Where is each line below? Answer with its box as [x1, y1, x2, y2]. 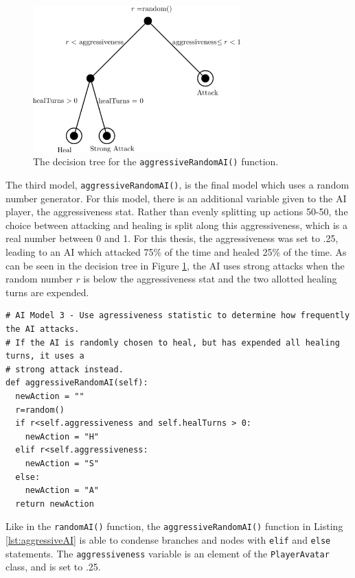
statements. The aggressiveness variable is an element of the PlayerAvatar [5, 546, 330, 560]
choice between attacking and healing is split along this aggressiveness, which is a [5, 217, 347, 232]
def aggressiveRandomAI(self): [5, 378, 148, 388]
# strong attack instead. [5, 364, 124, 374]
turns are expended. [5, 285, 89, 299]
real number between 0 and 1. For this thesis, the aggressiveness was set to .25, [5, 231, 339, 245]
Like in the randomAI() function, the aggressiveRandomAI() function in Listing [5, 519, 343, 533]
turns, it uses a [5, 351, 84, 361]
